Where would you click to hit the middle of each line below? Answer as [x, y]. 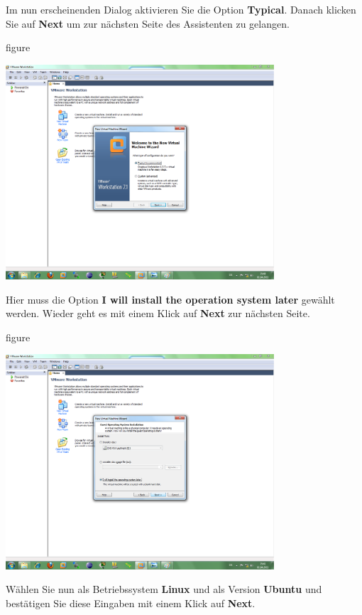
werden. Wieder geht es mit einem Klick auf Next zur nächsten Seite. [158, 313]
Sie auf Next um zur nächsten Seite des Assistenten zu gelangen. [148, 23]
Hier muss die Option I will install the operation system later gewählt [170, 299]
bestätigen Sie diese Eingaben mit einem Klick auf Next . [131, 603]
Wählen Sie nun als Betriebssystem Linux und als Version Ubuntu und [164, 589]
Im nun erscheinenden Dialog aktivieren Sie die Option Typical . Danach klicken [181, 9]
